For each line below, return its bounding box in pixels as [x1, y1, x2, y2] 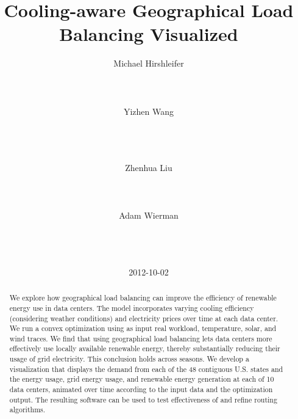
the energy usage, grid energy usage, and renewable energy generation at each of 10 [9, 374, 274, 384]
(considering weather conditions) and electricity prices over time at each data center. [9, 313, 278, 323]
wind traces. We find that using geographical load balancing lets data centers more [9, 333, 272, 343]
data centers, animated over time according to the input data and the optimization [9, 384, 273, 395]
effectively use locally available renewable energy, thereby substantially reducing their [9, 343, 280, 354]
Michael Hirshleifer [113, 57, 184, 70]
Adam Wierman [119, 209, 179, 222]
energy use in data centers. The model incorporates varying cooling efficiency [9, 302, 254, 313]
